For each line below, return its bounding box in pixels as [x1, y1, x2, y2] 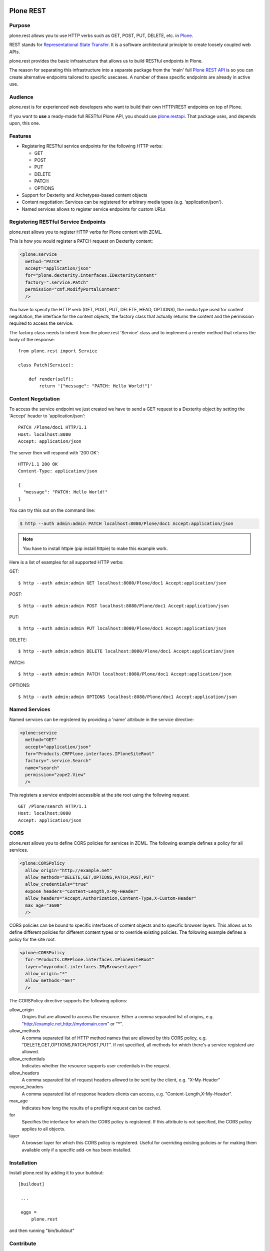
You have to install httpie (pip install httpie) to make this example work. [22, 545, 168, 551]
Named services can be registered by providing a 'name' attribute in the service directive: [9, 716, 194, 723]
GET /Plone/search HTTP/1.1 [18, 803, 87, 809]
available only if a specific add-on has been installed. [21, 1146, 132, 1153]
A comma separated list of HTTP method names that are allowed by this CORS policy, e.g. [21, 1035, 207, 1041]
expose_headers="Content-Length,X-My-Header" [25, 888, 138, 894]
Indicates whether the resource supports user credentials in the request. [21, 1063, 171, 1069]
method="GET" [25, 737, 57, 743]
